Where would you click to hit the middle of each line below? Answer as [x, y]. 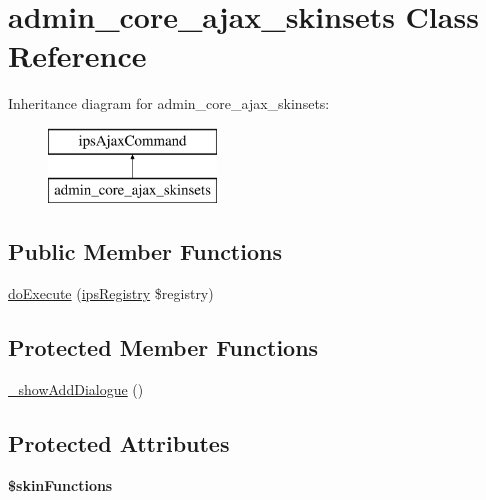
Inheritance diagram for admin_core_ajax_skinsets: [169, 103]
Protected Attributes [119, 443]
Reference [77, 55]
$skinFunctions [60, 484]
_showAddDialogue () [76, 389]
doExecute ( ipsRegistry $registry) [111, 293]
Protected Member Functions [163, 347]
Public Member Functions [145, 251]
